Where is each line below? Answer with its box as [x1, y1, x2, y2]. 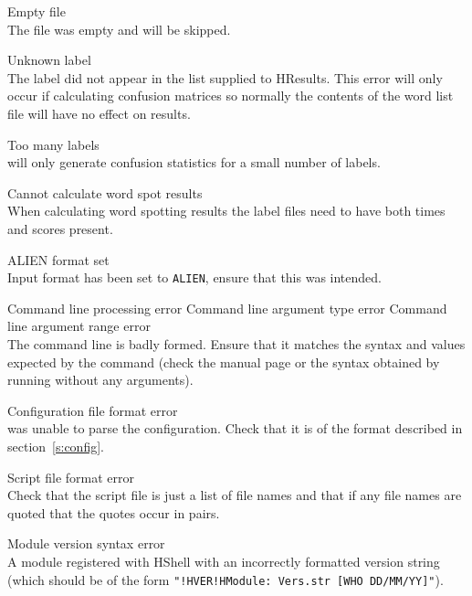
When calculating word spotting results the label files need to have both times [7, 201, 446, 220]
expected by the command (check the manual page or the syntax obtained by [7, 352, 440, 371]
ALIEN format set [7, 250, 110, 269]
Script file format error [7, 467, 135, 486]
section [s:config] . [7, 436, 104, 455]
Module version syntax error [7, 534, 165, 553]
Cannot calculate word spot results [7, 183, 203, 202]
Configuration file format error [7, 400, 178, 420]
